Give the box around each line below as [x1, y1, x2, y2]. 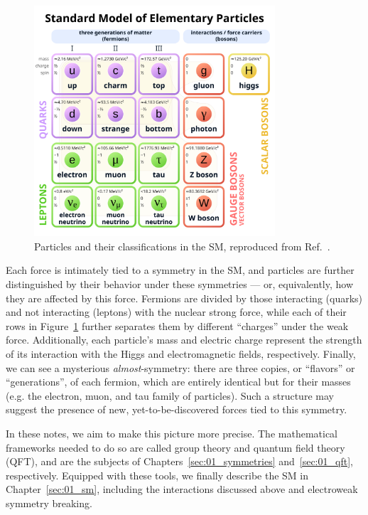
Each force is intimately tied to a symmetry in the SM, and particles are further [6, 262, 355, 277]
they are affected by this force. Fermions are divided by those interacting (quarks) [6, 290, 363, 305]
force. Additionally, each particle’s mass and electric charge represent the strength [6, 332, 362, 347]
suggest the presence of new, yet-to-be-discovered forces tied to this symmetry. [6, 402, 347, 417]
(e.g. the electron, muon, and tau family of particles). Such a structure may [6, 388, 334, 403]
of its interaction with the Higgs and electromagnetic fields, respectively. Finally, [6, 346, 356, 361]
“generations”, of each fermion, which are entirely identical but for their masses [6, 374, 351, 389]
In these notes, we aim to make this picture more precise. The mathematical [6, 426, 337, 440]
